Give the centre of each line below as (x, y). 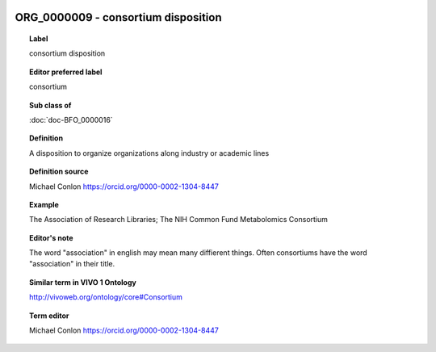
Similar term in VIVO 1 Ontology (83, 282)
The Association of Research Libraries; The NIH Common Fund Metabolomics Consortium (179, 220)
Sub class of (50, 105)
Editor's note (51, 237)
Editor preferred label (66, 72)
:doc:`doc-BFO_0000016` (71, 119)
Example (44, 204)
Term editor (49, 316)
